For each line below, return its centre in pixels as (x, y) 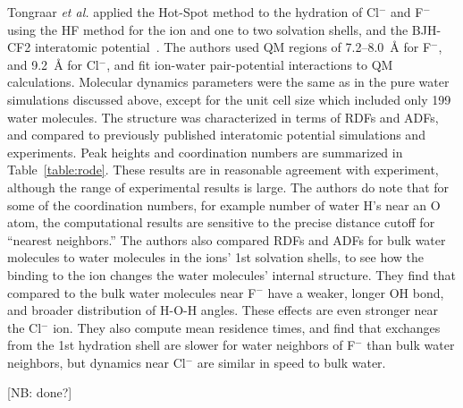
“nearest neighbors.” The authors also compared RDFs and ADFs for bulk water (227, 239)
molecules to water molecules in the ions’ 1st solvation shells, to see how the (216, 257)
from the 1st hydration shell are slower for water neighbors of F (181, 345)
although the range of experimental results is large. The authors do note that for (228, 187)
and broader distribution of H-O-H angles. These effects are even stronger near (223, 310)
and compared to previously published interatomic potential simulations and (216, 135)
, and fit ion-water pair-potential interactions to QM (250, 64)
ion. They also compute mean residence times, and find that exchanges (247, 327)
